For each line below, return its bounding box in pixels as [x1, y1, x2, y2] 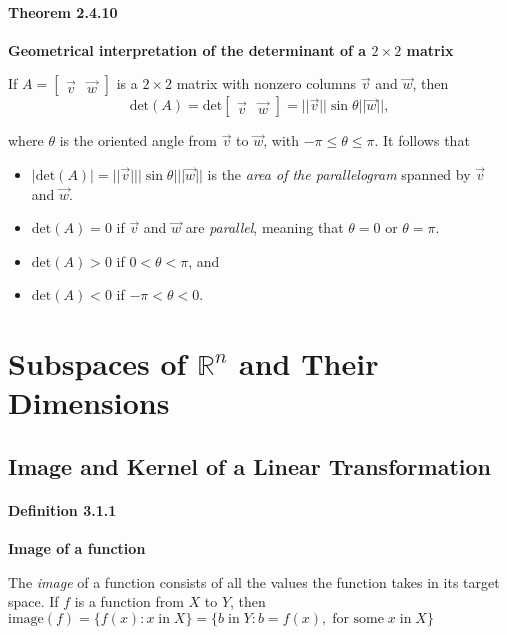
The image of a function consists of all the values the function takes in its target [8, 571, 500, 592]
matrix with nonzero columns [176, 73, 357, 94]
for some [332, 611, 384, 626]
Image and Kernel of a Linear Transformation [8, 450, 491, 481]
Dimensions [8, 382, 170, 423]
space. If [8, 591, 59, 612]
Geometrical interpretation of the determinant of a [8, 39, 367, 60]
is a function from [74, 591, 184, 612]
